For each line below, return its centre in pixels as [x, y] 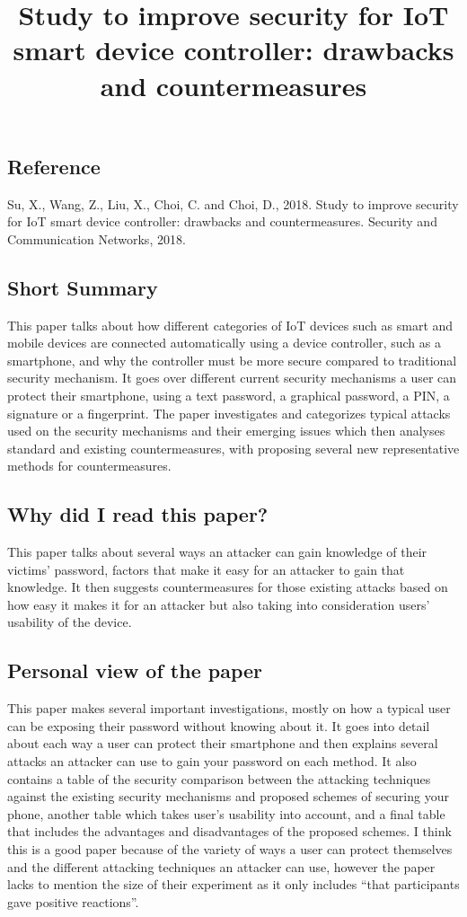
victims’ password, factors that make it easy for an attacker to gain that [206, 569]
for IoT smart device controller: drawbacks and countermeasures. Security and [222, 221]
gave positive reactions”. [73, 901]
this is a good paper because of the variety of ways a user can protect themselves [230, 849]
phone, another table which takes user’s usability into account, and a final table [226, 813]
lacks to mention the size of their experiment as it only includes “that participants [233, 884]
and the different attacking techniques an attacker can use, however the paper [221, 866]
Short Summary [83, 287]
